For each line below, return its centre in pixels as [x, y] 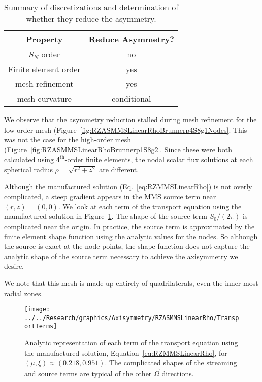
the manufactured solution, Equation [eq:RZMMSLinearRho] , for [126, 352]
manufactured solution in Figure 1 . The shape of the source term [106, 216]
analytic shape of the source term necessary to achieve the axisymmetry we [121, 256]
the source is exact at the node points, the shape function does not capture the [127, 246]
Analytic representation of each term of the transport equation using [131, 343]
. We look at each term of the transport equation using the [150, 206]
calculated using [29, 159]
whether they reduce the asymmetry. [91, 19]
